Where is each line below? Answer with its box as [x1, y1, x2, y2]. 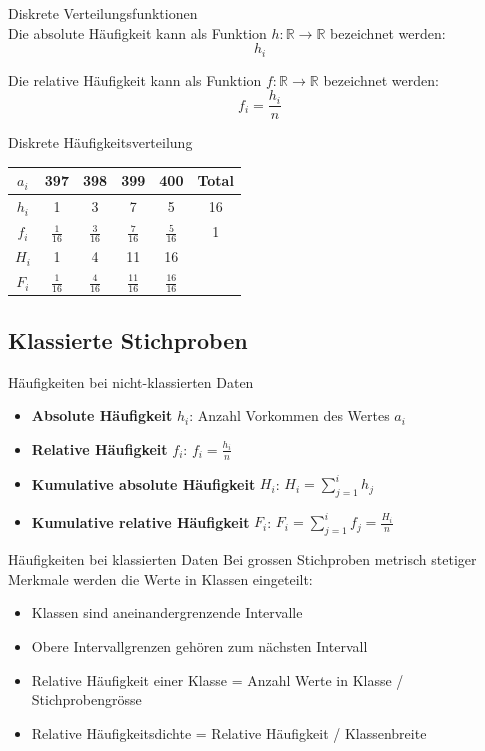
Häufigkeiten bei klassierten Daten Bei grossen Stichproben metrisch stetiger [8, 549, 477, 570]
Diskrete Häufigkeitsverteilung [8, 132, 193, 153]
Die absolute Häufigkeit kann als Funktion [8, 22, 267, 43]
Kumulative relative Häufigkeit [31, 511, 250, 532]
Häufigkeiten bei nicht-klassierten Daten [8, 371, 254, 392]
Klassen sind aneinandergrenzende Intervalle [31, 602, 303, 623]
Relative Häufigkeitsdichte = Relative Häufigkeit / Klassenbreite [31, 722, 427, 743]
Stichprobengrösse [31, 689, 142, 710]
